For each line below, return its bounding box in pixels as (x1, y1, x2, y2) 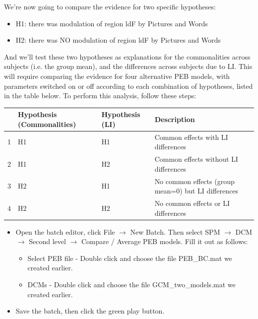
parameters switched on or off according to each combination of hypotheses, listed (4, 80, 253, 91)
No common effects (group (154, 176, 235, 186)
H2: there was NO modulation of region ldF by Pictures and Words (15, 35, 221, 45)
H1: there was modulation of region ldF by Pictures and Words (15, 18, 208, 28)
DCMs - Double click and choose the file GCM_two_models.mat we (27, 279, 236, 290)
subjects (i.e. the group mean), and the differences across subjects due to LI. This (4, 61, 253, 71)
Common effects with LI (154, 131, 228, 142)
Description (154, 114, 195, 125)
